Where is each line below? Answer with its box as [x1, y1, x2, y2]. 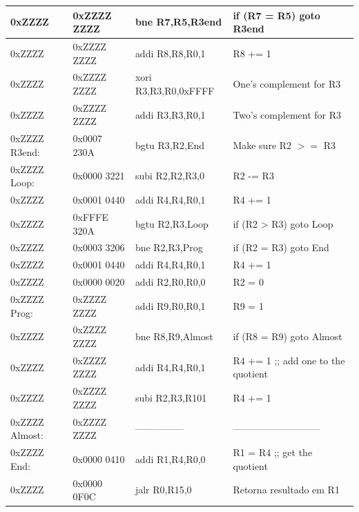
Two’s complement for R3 [233, 107, 342, 121]
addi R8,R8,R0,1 [135, 46, 206, 60]
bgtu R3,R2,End [135, 138, 205, 152]
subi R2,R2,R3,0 [135, 168, 205, 183]
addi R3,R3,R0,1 [135, 107, 206, 121]
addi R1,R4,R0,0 [135, 451, 206, 466]
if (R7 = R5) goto [233, 8, 320, 22]
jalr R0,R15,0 [135, 482, 192, 497]
